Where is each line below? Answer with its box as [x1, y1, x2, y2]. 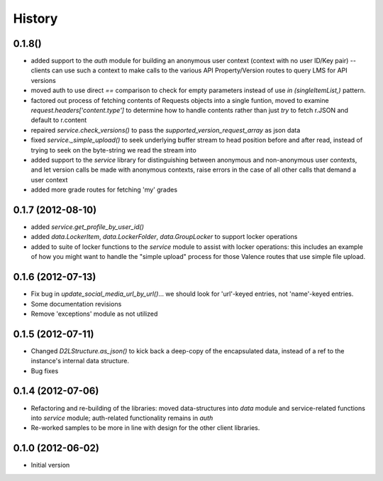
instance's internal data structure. [30, 357, 130, 365]
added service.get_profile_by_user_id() [30, 223, 145, 231]
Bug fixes [30, 366, 59, 375]
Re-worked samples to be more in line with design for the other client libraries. [30, 424, 260, 432]
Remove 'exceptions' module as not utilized [30, 309, 158, 318]
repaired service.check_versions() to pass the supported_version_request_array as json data [30, 126, 301, 134]
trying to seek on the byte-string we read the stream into [30, 145, 196, 154]
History [13, 11, 58, 26]
